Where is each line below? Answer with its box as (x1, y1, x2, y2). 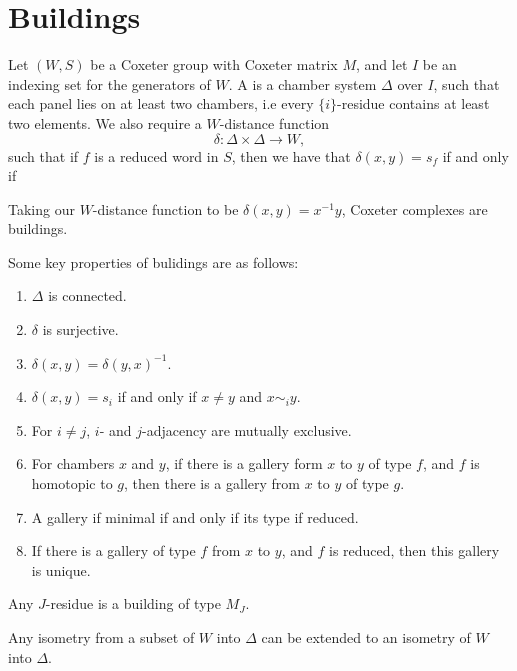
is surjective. (42, 319, 119, 340)
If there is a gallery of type (31, 540, 196, 561)
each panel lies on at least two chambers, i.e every (8, 93, 314, 114)
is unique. (31, 559, 91, 580)
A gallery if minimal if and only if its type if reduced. (31, 506, 359, 527)
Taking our (8, 198, 75, 219)
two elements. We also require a (8, 112, 202, 133)
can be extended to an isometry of (261, 627, 471, 647)
